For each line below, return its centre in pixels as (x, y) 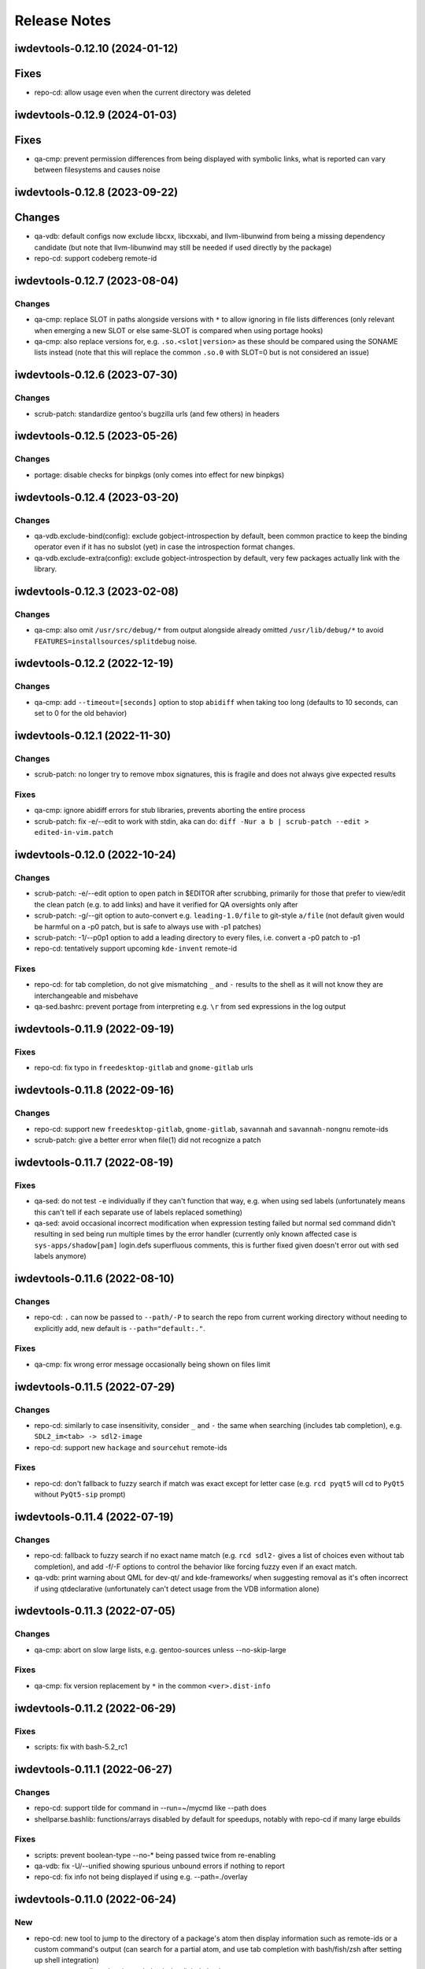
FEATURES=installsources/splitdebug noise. (116, 641)
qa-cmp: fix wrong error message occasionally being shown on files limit (152, 1364)
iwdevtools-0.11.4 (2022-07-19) (94, 1517)
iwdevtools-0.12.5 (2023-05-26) (96, 436)
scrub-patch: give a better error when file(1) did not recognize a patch (148, 1140)
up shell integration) (67, 1960)
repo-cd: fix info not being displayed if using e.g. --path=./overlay (141, 1877)
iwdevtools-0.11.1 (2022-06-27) (94, 1769)
